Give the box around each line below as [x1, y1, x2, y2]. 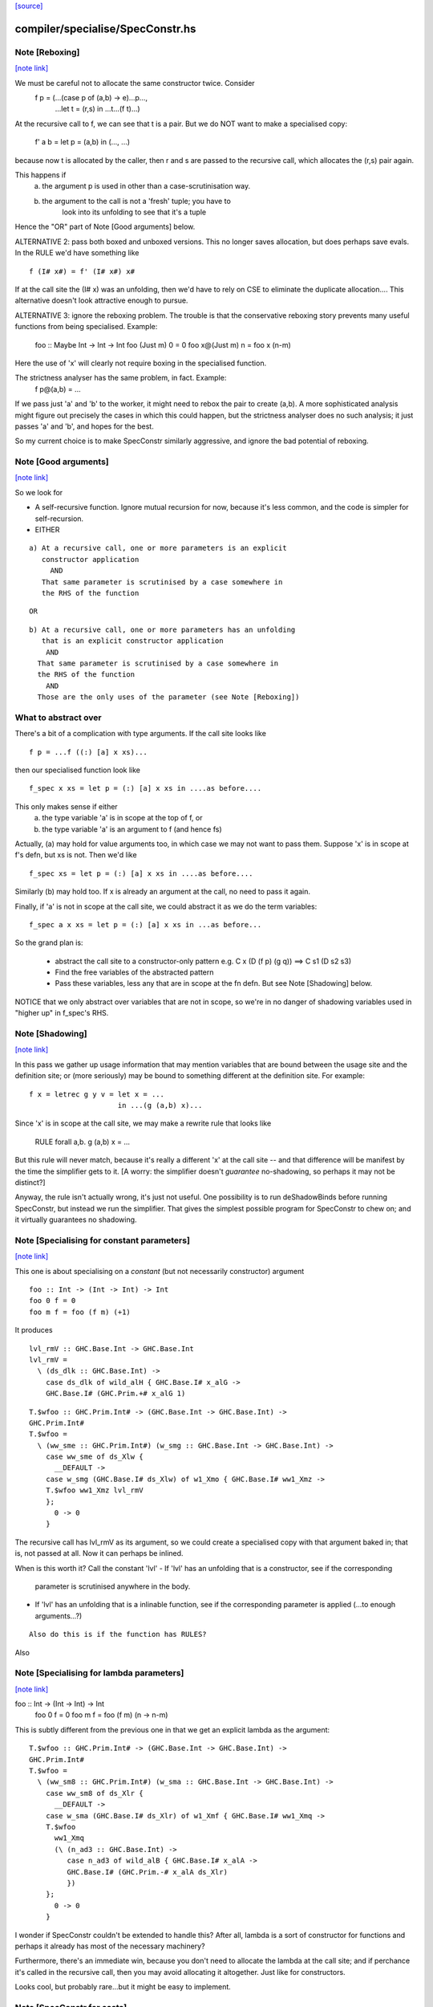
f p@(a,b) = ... [34, 384, 81, 393]
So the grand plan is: [14, 938, 83, 947]
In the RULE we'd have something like [14, 248, 140, 258]
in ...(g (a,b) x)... [117, 1101, 203, 1109]
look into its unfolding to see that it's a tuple [62, 207, 207, 217]
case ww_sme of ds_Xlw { [45, 1452, 144, 1461]
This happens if [14, 169, 67, 180]
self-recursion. [34, 514, 84, 523]
